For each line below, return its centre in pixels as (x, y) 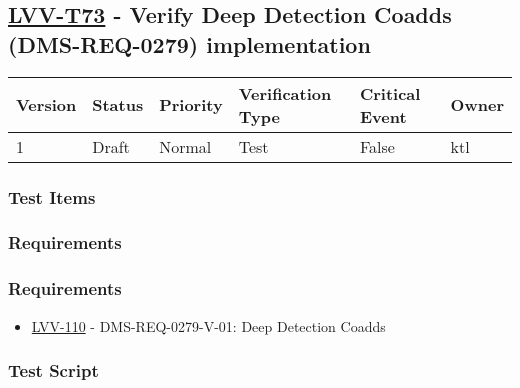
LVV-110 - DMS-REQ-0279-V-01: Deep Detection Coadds (208, 325)
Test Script (53, 370)
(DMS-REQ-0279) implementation (189, 43)
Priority (191, 105)
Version (46, 105)
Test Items (52, 196)
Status (118, 105)
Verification (285, 93)
